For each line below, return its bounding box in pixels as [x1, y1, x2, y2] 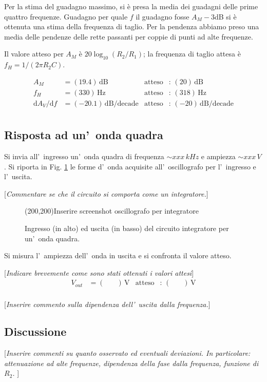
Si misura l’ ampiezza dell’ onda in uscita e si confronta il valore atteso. [4, 250, 232, 261]
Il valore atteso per [4, 48, 64, 59]
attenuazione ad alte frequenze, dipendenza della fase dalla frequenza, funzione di [4, 357, 259, 368]
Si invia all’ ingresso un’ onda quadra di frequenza [4, 151, 164, 162]
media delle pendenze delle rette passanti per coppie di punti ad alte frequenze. [4, 31, 253, 42]
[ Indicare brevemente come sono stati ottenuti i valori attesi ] [4, 267, 194, 278]
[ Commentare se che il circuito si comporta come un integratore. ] [4, 188, 208, 199]
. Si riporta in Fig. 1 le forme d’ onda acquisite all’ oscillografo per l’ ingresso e [4, 161, 256, 171]
